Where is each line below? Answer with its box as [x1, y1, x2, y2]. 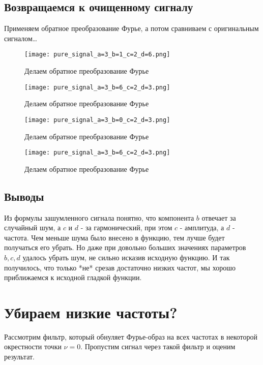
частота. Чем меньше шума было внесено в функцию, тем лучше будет [4, 232, 225, 242]
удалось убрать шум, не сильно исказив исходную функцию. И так [22, 252, 230, 262]
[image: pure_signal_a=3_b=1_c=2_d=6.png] [24, 51, 170, 58]
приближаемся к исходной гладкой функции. [4, 272, 142, 283]
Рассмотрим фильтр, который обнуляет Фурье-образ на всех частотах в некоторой [4, 331, 257, 342]
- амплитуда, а [180, 222, 224, 233]
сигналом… [4, 33, 38, 43]
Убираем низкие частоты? [4, 301, 178, 322]
